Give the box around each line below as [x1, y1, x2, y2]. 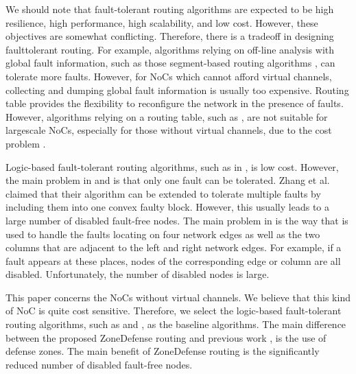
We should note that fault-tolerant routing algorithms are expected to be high [5, 2, 334, 16]
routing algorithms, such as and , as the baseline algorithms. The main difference [5, 317, 346, 331]
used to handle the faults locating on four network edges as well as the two [5, 226, 320, 241]
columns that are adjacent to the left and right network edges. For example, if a [5, 240, 342, 255]
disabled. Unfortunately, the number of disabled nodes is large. [5, 267, 270, 281]
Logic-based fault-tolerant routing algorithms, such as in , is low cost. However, [5, 159, 339, 174]
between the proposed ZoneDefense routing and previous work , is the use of [5, 330, 327, 344]
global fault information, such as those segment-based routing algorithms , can [5, 56, 335, 70]
